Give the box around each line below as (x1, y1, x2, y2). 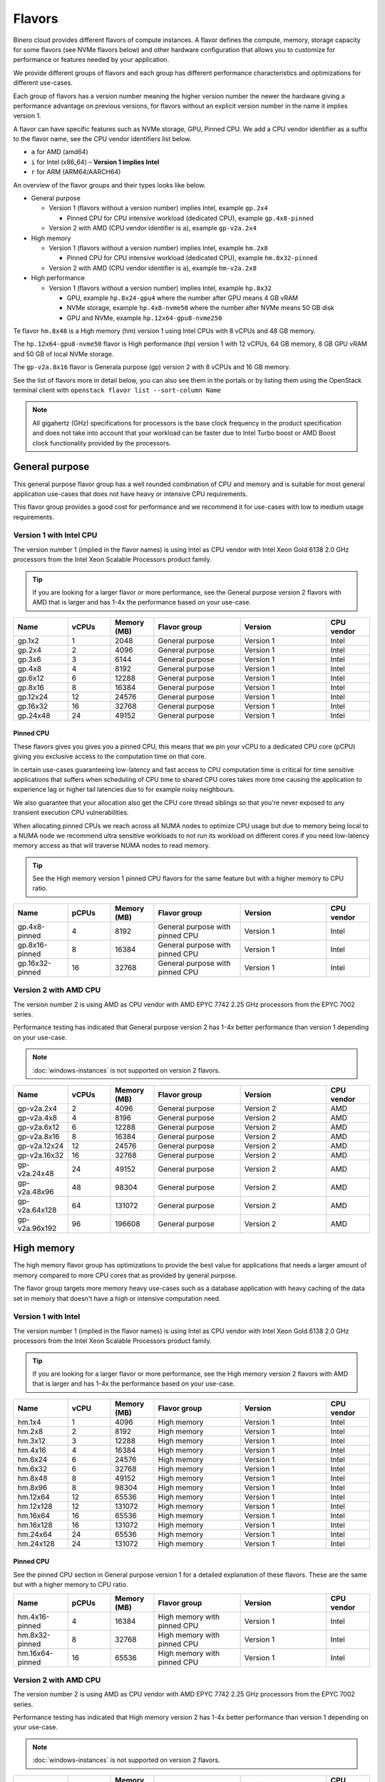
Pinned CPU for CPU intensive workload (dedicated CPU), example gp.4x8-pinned (66, 214, 314, 222)
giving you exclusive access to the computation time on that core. (13, 752, 207, 761)
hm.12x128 (17, 1501, 53, 1511)
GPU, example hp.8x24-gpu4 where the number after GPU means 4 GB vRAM (66, 293, 299, 302)
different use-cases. (13, 78, 73, 87)
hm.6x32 (17, 1463, 48, 1473)
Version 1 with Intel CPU (13, 530, 98, 540)
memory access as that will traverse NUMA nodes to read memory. (13, 841, 210, 850)
